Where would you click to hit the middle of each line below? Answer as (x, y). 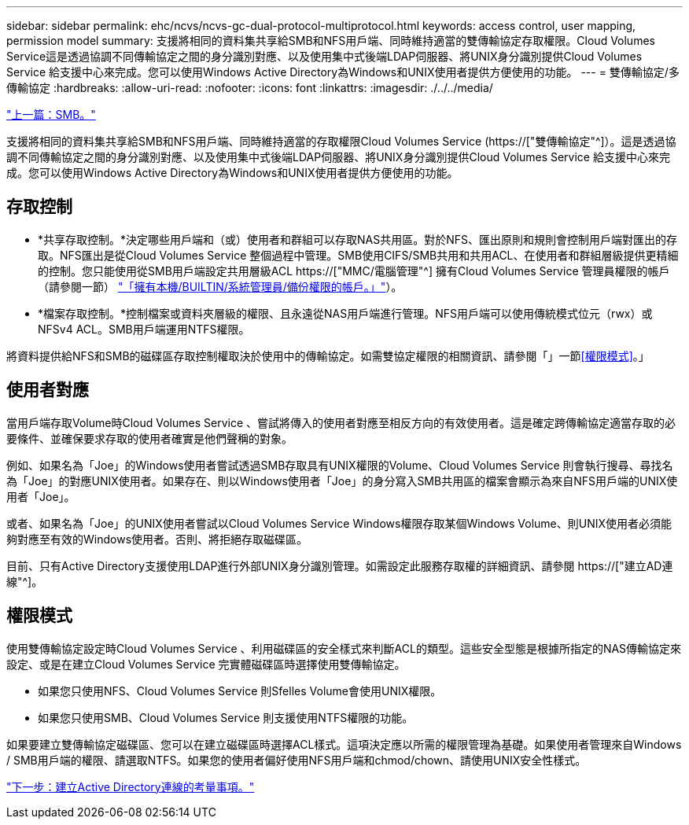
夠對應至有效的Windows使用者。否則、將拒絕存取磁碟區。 (157, 539)
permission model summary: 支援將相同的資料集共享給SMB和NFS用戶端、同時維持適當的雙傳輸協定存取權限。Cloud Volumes (331, 41)
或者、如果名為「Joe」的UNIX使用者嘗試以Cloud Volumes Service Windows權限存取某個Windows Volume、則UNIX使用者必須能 (339, 523)
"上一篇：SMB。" (51, 114)
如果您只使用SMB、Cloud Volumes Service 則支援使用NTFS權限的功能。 (226, 717)
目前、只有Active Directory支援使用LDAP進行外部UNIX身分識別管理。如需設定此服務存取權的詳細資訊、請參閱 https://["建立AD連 (340, 565)
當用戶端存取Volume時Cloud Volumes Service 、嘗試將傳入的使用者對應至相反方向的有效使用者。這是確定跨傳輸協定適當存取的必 (341, 422)
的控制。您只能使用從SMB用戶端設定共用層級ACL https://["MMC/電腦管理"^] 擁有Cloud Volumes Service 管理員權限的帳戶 (354, 271)
